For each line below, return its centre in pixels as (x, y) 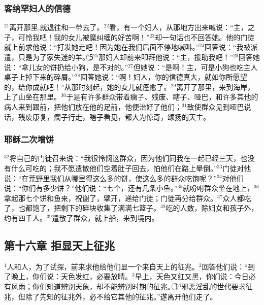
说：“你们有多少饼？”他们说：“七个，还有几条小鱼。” (91, 188)
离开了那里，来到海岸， (216, 87)
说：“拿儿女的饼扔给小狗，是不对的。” (66, 67)
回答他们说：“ (225, 266)
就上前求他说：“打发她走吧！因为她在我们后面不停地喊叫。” (102, 47)
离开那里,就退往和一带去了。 (57, 27)
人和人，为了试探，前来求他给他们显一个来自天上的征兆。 (103, 266)
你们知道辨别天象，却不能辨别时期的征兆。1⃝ (105, 286)
